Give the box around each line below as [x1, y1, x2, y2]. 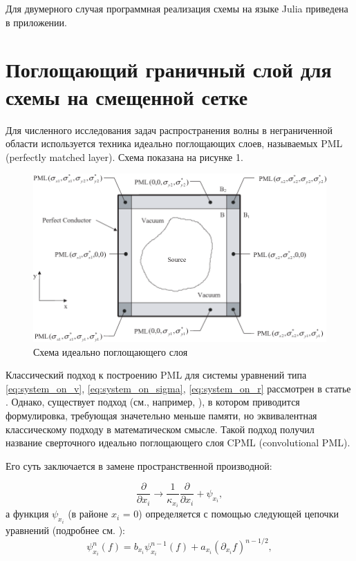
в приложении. [6, 15, 67, 29]
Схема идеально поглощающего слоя [33, 344, 188, 359]
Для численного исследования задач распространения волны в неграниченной [6, 122, 332, 137]
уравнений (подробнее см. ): [6, 522, 126, 537]
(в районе [68, 506, 109, 521]
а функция [6, 506, 49, 521]
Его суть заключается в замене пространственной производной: [6, 458, 272, 473]
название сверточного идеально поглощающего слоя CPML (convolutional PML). [6, 435, 350, 450]
